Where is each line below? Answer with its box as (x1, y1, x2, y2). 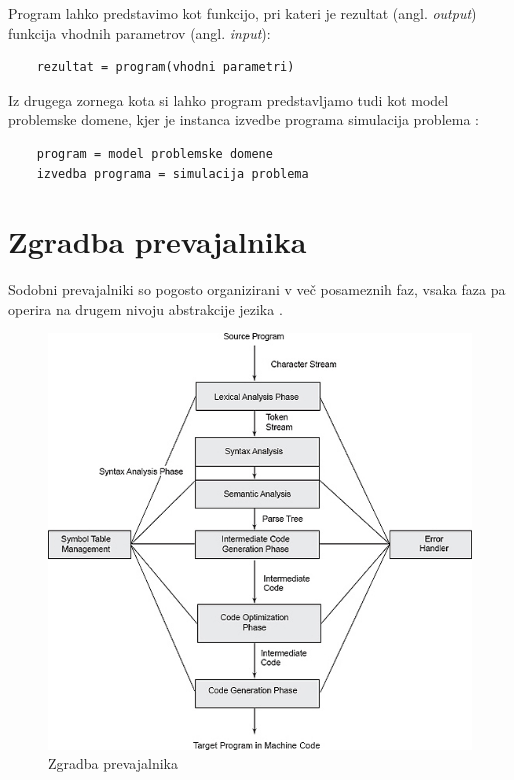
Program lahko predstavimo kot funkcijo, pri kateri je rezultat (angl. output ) (8, 3, 477, 23)
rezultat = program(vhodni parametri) (36, 60, 295, 75)
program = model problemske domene (36, 146, 273, 161)
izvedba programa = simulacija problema (36, 166, 309, 181)
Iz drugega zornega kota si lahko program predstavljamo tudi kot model (8, 89, 449, 110)
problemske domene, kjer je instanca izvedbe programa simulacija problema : (8, 109, 479, 130)
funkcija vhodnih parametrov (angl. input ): (8, 22, 271, 43)
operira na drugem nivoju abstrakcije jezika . (8, 298, 283, 319)
